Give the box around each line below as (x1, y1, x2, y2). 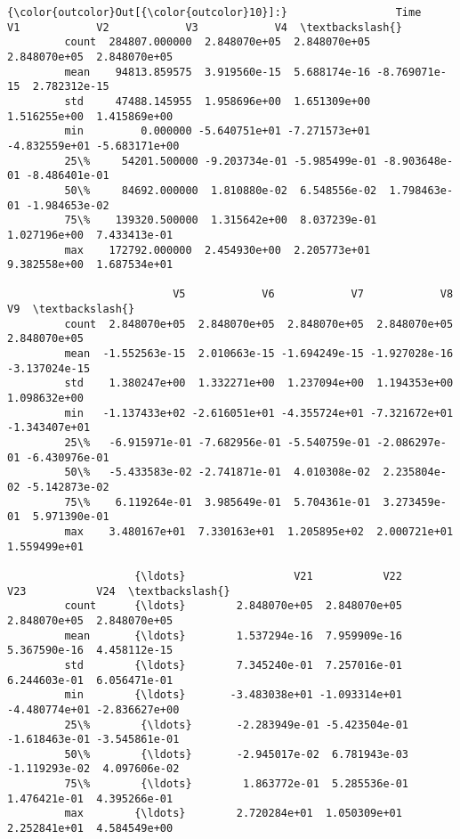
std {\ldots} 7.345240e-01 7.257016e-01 (64, 658, 402, 672)
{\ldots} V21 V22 (134, 569, 402, 582)
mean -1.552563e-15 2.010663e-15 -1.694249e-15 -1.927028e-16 (64, 347, 454, 361)
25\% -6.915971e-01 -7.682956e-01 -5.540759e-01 (64, 436, 371, 450)
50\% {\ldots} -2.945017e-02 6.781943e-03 (64, 747, 409, 761)
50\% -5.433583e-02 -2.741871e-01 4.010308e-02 (64, 466, 371, 479)
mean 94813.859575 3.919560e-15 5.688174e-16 (64, 65, 371, 78)
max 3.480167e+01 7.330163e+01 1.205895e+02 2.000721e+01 (64, 525, 454, 538)
